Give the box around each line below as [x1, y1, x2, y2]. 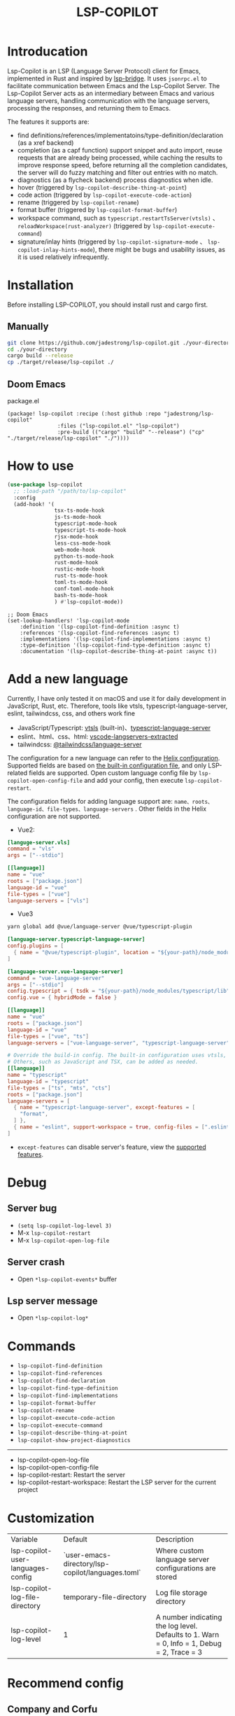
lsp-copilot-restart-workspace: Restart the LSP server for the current [17, 1478, 217, 1486]
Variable [10, 1535, 38, 1544]
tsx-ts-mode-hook [54, 507, 105, 515]
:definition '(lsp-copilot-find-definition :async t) [20, 623, 180, 630]
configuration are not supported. [7, 811, 101, 820]
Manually [7, 321, 49, 333]
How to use [7, 458, 74, 474]
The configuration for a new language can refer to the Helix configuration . [7, 753, 220, 762]
